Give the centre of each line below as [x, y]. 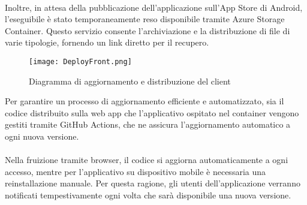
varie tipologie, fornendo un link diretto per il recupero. [107, 42]
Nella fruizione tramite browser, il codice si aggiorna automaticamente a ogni [147, 160]
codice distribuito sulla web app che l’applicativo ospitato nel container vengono [152, 112]
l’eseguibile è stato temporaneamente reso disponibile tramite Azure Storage [145, 19]
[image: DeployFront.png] [80, 61]
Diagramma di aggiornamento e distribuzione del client [130, 81]
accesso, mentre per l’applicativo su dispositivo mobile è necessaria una [136, 171]
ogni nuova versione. [42, 136]
